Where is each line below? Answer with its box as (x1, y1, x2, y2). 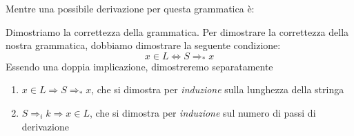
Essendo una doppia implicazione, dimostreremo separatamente (6, 59, 273, 73)
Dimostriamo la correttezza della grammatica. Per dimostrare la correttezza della (6, 24, 349, 39)
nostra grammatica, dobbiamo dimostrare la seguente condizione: (6, 38, 281, 52)
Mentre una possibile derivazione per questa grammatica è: (6, 1, 255, 15)
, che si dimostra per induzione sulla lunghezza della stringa (91, 82, 344, 97)
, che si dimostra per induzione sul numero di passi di (89, 105, 316, 119)
